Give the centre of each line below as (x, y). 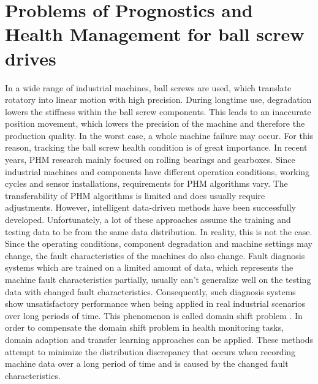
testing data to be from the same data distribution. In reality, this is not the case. (159, 231)
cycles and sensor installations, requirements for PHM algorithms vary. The (146, 183)
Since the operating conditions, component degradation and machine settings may (159, 243)
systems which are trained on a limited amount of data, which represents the (149, 267)
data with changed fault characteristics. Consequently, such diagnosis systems (150, 291)
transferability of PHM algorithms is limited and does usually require (135, 195)
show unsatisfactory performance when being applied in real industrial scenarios (155, 303)
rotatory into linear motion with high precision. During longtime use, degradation (158, 100)
